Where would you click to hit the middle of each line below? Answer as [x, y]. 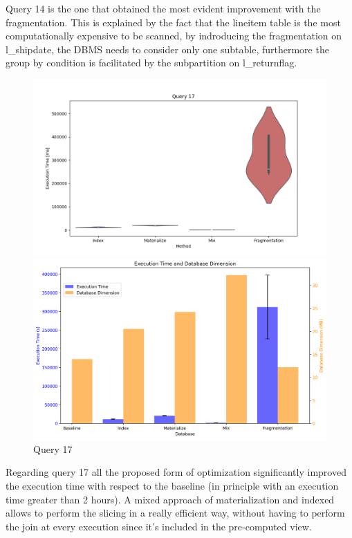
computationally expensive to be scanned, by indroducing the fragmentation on [174, 36]
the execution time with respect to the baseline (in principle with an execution [172, 485]
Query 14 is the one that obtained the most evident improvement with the [163, 8]
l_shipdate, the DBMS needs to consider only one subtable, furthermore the [167, 49]
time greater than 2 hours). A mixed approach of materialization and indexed [170, 499]
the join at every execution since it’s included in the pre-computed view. [159, 526]
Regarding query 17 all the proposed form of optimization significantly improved [176, 472]
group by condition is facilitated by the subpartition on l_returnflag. [151, 63]
